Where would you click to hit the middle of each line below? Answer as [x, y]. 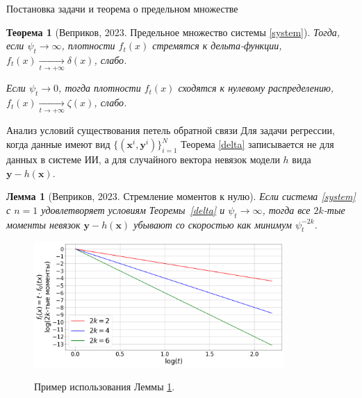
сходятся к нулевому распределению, [256, 88]
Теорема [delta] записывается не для [257, 144]
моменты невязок [43, 224]
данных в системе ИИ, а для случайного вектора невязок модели [143, 159]
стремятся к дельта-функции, [217, 45]
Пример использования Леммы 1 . [105, 387]
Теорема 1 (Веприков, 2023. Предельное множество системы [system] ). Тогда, [173, 32]
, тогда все [286, 209]
